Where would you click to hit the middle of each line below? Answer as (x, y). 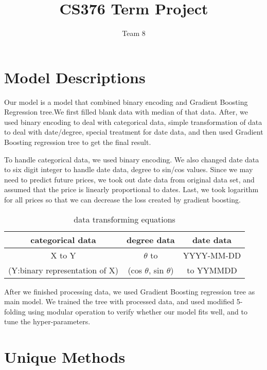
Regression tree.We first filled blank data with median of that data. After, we (126, 112)
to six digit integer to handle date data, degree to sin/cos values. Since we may (129, 169)
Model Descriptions (75, 77)
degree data (151, 239)
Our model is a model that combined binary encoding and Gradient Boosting (126, 101)
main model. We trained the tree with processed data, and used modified (119, 301)
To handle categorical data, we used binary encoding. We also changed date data (132, 159)
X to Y (63, 255)
